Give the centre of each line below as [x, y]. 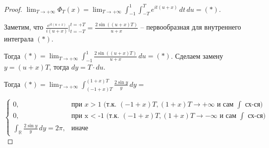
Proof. [13, 9]
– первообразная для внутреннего [191, 27]
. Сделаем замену [197, 55]
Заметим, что [24, 27]
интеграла [19, 39]
